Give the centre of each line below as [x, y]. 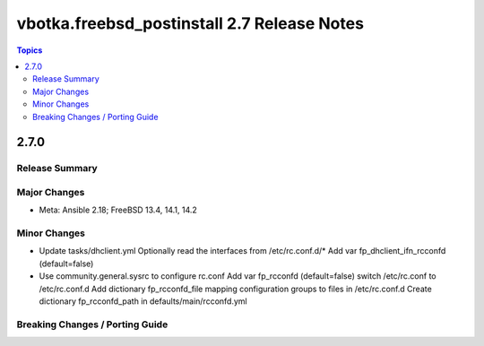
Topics [30, 50]
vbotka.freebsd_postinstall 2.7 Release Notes [190, 23]
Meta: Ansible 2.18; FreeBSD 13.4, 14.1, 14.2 [118, 210]
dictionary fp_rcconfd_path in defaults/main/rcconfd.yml [143, 301]
